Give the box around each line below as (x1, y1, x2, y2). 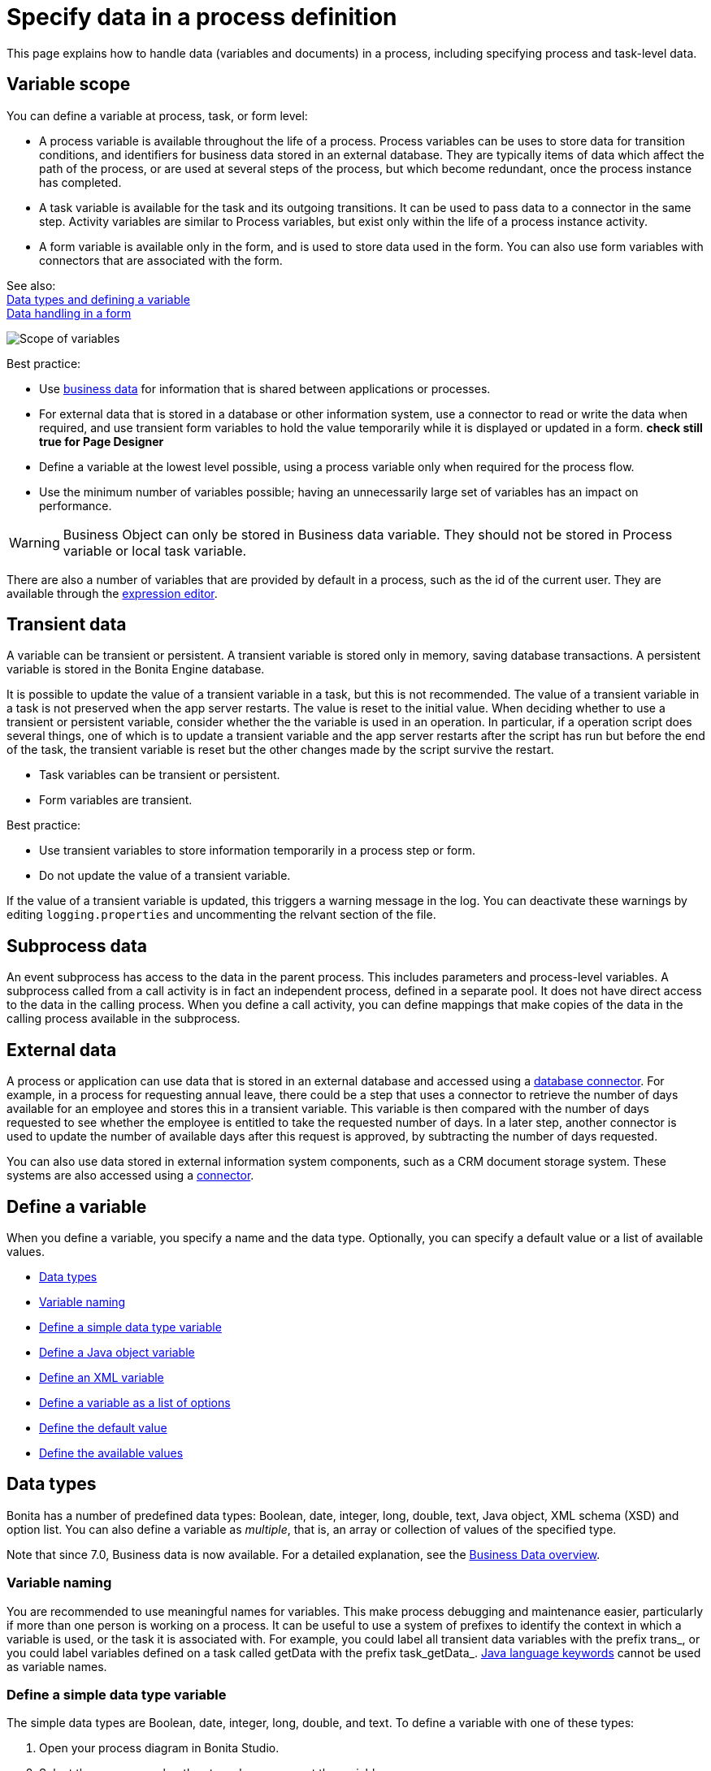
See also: (7, 278, 56, 292)
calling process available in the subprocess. (7, 1011, 241, 1026)
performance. (39, 498, 112, 513)
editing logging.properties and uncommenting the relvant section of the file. (7, 907, 436, 922)
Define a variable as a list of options (39, 1395, 231, 1409)
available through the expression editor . (7, 586, 218, 600)
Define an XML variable (39, 1370, 164, 1384)
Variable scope (7, 74, 131, 95)
